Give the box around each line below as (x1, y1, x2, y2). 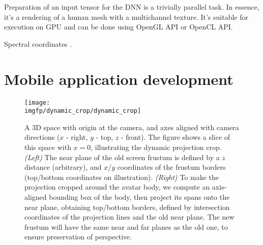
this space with (24, 142, 71, 152)
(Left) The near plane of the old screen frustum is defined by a (24, 151, 220, 162)
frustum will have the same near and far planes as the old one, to (24, 221, 228, 232)
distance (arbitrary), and (24, 162, 102, 172)
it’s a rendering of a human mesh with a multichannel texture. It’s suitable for (4, 11, 248, 22)
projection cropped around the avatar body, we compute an (24, 181, 210, 192)
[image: (24, 99, 50, 106)
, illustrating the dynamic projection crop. (91, 142, 222, 152)
